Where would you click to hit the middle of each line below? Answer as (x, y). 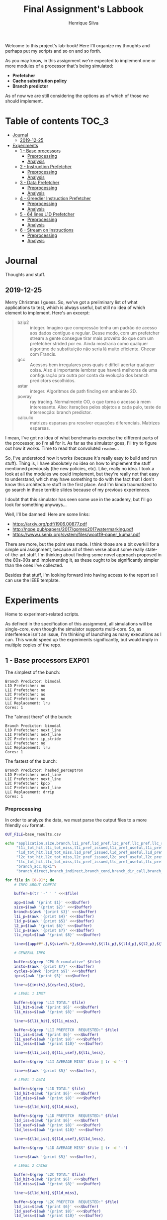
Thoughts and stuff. (25, 274)
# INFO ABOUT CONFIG (35, 885)
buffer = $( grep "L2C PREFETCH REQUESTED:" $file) (67, 1202)
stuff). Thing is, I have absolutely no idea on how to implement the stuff (78, 463)
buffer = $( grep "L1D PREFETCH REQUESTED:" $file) (67, 1116)
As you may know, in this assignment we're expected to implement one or (81, 60)
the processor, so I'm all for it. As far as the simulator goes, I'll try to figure (81, 443)
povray (25, 396)
